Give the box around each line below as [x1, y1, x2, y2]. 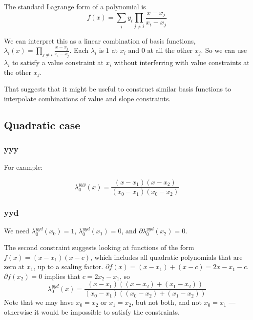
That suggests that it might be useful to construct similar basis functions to [4, 84, 232, 94]
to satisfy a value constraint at [12, 57, 104, 68]
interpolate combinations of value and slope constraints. [4, 93, 171, 103]
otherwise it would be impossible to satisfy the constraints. [4, 306, 180, 317]
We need [4, 226, 30, 236]
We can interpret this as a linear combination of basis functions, [4, 35, 196, 46]
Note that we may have [4, 297, 74, 307]
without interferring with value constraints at [114, 57, 250, 68]
